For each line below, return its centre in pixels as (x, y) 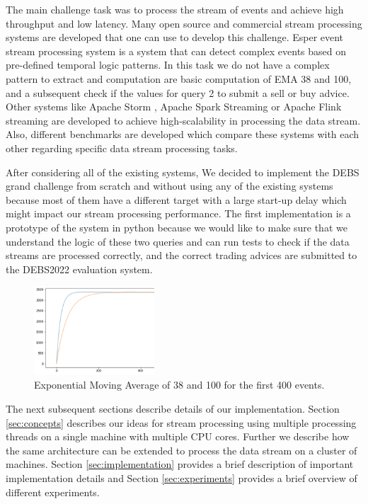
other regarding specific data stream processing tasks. (122, 148)
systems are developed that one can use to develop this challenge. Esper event (175, 37)
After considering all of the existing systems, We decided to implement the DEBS (183, 172)
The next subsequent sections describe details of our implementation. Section (173, 409)
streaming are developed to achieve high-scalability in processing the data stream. (183, 120)
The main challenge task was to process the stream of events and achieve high (175, 9)
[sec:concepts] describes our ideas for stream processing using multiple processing (181, 422)
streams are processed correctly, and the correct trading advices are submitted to (182, 255)
